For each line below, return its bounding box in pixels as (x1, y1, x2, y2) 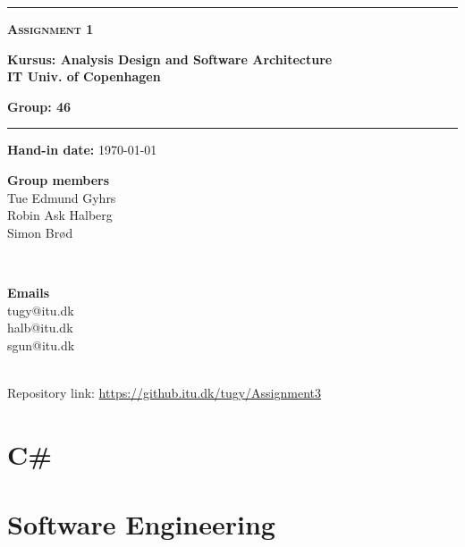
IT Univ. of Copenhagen (7, 67, 161, 86)
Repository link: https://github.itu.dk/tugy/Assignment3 (7, 383, 322, 401)
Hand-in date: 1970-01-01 (7, 140, 157, 159)
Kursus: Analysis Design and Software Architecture (7, 49, 333, 68)
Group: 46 (7, 97, 72, 115)
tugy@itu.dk (7, 300, 74, 319)
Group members (7, 170, 110, 189)
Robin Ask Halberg (7, 206, 113, 224)
